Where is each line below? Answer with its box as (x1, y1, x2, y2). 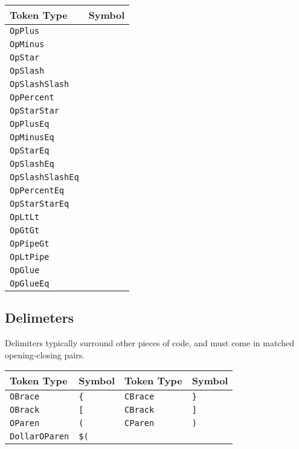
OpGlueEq (10, 279, 50, 288)
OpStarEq (10, 146, 50, 155)
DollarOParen (10, 431, 69, 442)
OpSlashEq (10, 159, 54, 169)
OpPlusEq (10, 119, 50, 129)
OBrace (10, 392, 40, 402)
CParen (124, 418, 155, 428)
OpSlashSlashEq (10, 172, 79, 182)
